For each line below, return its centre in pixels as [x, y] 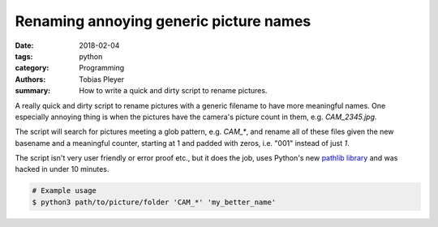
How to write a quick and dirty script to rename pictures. [173, 91]
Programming [102, 68]
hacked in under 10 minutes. [62, 169]
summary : [33, 91]
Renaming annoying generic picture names [163, 21]
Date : [24, 45]
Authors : [30, 79]
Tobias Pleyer [102, 79]
